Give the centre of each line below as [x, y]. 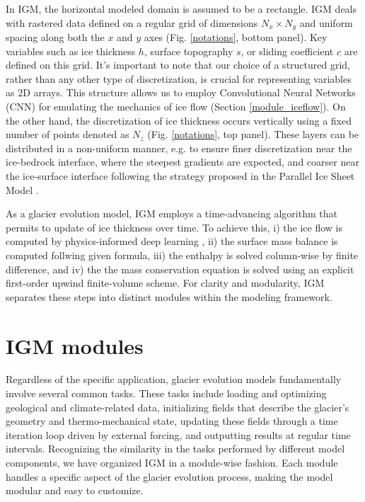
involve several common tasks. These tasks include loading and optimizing [166, 393]
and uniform [326, 22]
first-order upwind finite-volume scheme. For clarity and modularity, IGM [165, 283]
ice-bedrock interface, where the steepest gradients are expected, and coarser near [182, 162]
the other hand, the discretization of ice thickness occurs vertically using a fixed [179, 120]
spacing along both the [55, 37]
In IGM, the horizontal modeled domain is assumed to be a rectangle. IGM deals [181, 8]
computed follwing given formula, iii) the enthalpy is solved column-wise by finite [182, 255]
